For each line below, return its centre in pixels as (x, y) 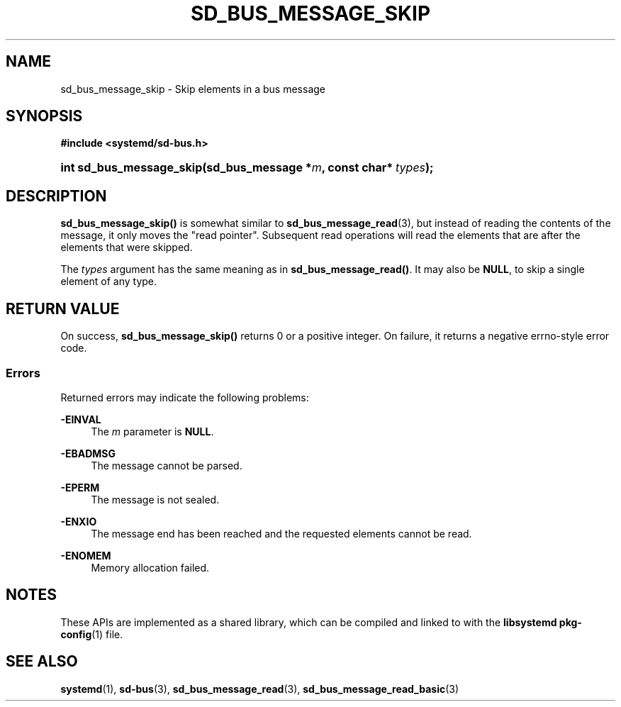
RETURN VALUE (63, 308)
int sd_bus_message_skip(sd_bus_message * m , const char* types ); (247, 168)
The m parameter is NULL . (152, 431)
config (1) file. (92, 634)
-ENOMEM (86, 555)
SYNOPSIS (44, 116)
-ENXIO (79, 521)
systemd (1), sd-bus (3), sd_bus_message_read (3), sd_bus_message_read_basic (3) (260, 689)
